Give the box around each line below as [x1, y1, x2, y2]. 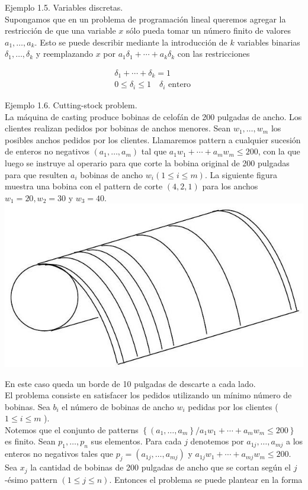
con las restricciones [177, 47, 250, 60]
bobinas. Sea [5, 400, 50, 412]
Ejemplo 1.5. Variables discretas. [5, 1, 123, 13]
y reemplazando [36, 47, 93, 60]
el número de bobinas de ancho [62, 400, 174, 412]
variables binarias [237, 36, 300, 48]
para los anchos [202, 180, 258, 192]
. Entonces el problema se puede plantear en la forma [109, 473, 303, 485]
